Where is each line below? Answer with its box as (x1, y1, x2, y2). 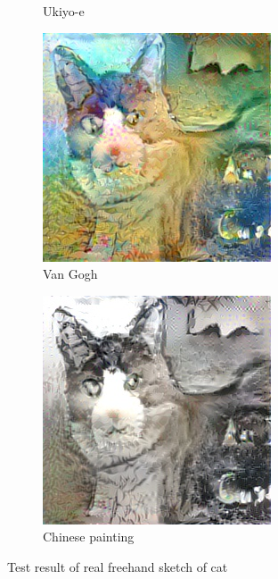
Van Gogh (43, 264, 98, 283)
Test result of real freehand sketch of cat (7, 557, 228, 575)
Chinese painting (43, 527, 135, 546)
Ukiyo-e (43, 2, 85, 20)
